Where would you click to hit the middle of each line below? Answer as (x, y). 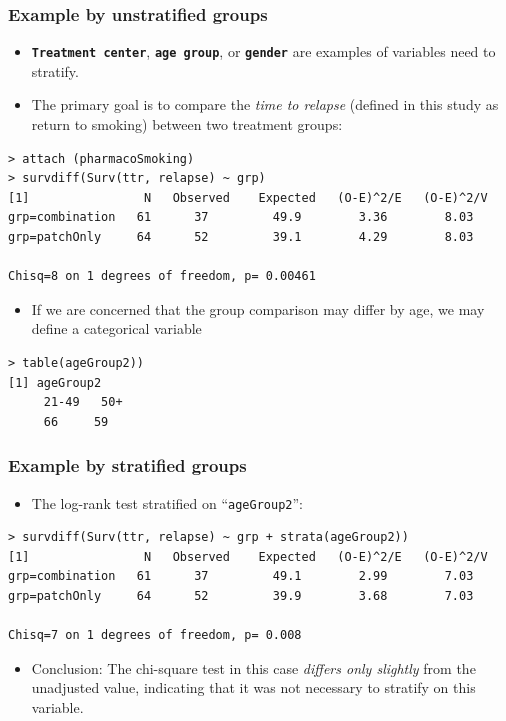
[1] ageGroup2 (55, 382)
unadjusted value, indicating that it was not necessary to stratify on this (253, 687)
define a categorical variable (116, 328)
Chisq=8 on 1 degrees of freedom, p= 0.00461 (162, 276)
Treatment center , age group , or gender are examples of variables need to (263, 51)
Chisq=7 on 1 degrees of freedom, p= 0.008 (155, 635)
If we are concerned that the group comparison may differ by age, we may (258, 308)
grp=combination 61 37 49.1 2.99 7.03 (241, 576)
